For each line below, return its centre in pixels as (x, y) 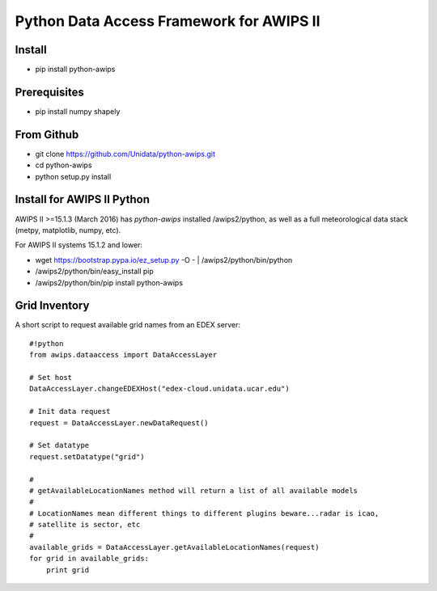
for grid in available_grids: (89, 559)
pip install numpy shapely (78, 111)
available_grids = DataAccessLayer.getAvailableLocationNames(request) (174, 547)
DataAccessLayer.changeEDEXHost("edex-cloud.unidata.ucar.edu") (160, 389)
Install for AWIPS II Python (82, 199)
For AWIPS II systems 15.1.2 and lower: (79, 245)
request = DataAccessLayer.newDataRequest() (119, 423)
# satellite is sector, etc (85, 525)
